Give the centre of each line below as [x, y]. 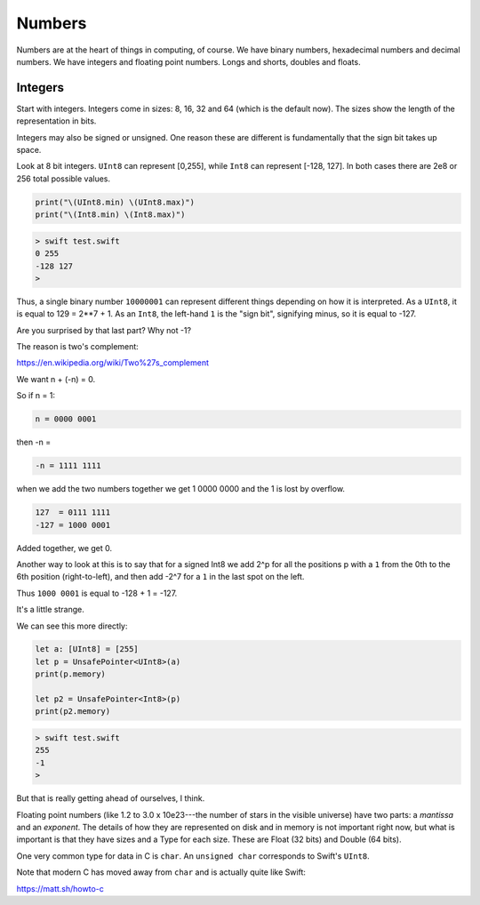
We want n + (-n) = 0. [56, 379]
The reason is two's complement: [78, 347]
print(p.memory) [71, 674]
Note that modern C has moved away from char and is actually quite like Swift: [161, 872]
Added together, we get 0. [64, 548]
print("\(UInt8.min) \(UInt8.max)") [115, 202]
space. [29, 150]
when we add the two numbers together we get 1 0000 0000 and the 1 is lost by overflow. [181, 489]
